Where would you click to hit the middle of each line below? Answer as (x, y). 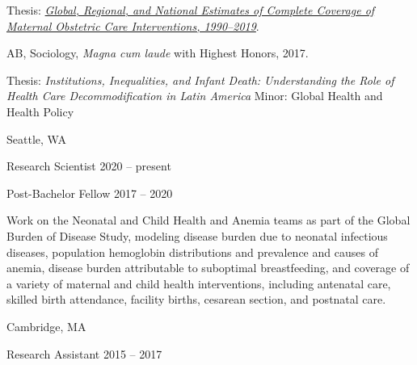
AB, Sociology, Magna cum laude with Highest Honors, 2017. (158, 53)
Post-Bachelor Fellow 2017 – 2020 (90, 193)
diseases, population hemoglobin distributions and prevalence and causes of (192, 252)
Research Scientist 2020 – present (89, 166)
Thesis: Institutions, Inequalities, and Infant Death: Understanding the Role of (200, 80)
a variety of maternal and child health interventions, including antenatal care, (199, 283)
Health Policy (40, 111)
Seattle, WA (36, 138)
